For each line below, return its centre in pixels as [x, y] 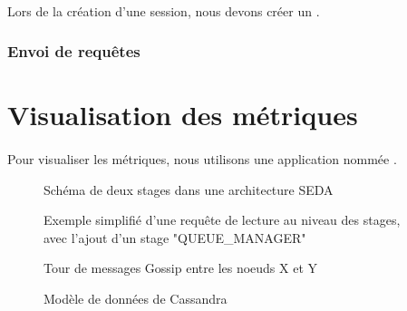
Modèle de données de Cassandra [136, 298]
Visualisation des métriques [183, 115]
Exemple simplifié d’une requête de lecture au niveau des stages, [222, 220]
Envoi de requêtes [74, 51]
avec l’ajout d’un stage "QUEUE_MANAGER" [175, 237]
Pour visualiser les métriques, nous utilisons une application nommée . [202, 159]
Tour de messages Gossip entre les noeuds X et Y [181, 268]
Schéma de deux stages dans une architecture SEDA [189, 189]
